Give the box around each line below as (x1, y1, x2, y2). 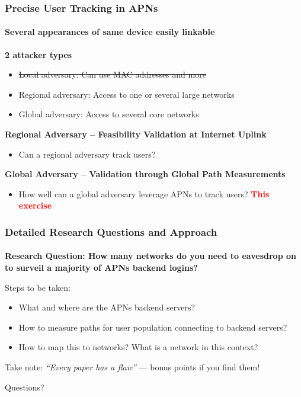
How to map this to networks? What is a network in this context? (18, 341, 258, 353)
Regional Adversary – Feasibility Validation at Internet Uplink (5, 128, 267, 140)
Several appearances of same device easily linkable (5, 25, 215, 38)
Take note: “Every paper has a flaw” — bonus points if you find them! (5, 360, 260, 373)
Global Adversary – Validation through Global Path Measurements (5, 168, 286, 180)
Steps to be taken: (5, 281, 71, 293)
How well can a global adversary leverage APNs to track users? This (18, 187, 270, 200)
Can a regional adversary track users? (18, 148, 156, 160)
